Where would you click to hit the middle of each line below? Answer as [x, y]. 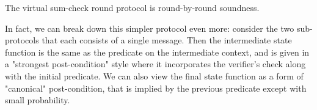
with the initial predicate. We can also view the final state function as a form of [154, 75]
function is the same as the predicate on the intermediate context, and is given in [157, 52]
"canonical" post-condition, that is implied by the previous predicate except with [156, 88]
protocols [22, 40]
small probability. [38, 100]
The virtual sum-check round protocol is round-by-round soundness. [132, 7]
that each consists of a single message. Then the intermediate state [167, 40]
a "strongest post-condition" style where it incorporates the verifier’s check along [155, 64]
